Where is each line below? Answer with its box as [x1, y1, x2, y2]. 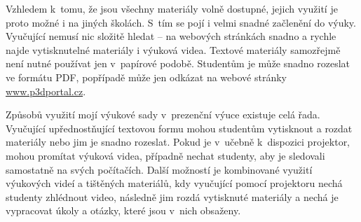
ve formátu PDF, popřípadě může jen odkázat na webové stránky [6, 69, 287, 84]
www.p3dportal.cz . [6, 83, 86, 98]
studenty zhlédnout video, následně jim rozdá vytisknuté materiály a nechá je [6, 189, 339, 204]
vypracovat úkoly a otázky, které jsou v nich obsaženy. [6, 203, 241, 218]
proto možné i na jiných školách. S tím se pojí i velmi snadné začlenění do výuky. [6, 15, 356, 29]
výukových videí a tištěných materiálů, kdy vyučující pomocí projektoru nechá [6, 176, 343, 190]
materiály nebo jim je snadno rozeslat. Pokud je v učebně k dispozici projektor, [6, 134, 350, 149]
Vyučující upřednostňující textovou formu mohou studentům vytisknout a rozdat [6, 120, 353, 135]
